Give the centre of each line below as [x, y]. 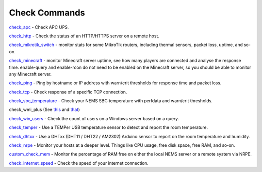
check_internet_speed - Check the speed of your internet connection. [79, 163]
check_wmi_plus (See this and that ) [44, 109]
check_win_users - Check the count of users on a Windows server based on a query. [94, 118]
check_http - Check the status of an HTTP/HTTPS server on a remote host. [84, 36]
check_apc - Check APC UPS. [39, 27]
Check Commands [47, 13]
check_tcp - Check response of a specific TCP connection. [68, 92]
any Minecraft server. [30, 74]
